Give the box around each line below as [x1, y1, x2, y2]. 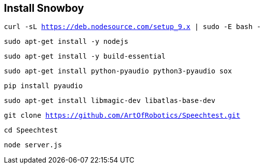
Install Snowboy [4, 2, 84, 14]
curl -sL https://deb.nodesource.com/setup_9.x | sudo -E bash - [4, 23, 261, 31]
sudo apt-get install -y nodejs [4, 37, 128, 46]
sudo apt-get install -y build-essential [4, 52, 166, 61]
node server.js [4, 141, 62, 149]
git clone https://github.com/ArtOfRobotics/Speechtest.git [4, 111, 240, 120]
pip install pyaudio [4, 82, 83, 90]
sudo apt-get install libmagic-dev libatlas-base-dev [4, 97, 215, 105]
